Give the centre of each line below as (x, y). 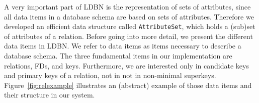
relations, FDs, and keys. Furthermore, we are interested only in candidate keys (126, 65)
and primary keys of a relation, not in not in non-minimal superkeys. (110, 75)
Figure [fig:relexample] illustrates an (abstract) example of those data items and (128, 85)
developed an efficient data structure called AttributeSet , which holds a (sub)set (130, 26)
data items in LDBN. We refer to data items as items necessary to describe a (123, 46)
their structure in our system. (50, 95)
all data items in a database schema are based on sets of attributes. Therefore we (129, 16)
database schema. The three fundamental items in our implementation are (118, 56)
